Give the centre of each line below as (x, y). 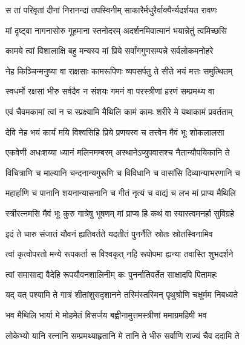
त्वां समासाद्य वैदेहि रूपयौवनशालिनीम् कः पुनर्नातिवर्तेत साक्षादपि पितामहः (112, 274)
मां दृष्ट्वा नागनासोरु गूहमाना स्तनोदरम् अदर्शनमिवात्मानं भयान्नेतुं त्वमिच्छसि (116, 30)
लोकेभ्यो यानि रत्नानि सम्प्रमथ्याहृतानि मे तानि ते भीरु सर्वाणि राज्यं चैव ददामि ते (122, 335)
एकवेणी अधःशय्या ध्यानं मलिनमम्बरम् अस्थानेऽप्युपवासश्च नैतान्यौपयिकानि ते (118, 152)
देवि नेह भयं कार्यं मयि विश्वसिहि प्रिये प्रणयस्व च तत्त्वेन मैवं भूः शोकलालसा (115, 132)
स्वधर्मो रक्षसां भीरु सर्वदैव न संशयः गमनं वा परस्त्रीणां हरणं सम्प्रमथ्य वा (110, 91)
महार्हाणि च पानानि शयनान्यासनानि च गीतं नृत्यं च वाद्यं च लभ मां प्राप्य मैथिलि (121, 193)
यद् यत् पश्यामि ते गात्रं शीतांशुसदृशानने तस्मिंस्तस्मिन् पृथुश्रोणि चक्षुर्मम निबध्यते (122, 294)
